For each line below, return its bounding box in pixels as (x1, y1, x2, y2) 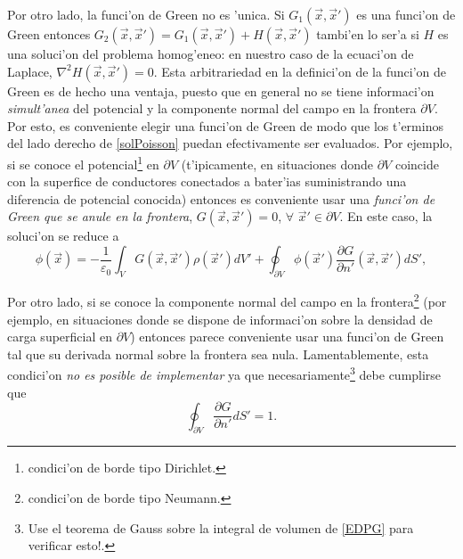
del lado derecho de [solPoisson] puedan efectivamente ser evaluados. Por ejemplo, (7, 134, 453, 152)
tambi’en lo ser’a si (316, 25, 419, 43)
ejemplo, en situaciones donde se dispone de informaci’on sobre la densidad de (7, 309, 433, 328)
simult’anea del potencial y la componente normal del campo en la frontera (7, 99, 417, 118)
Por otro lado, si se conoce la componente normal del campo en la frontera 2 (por (7, 290, 447, 310)
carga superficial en (7, 327, 112, 346)
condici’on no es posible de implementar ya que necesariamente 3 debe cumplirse (7, 363, 442, 383)
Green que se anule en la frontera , (7, 207, 193, 226)
